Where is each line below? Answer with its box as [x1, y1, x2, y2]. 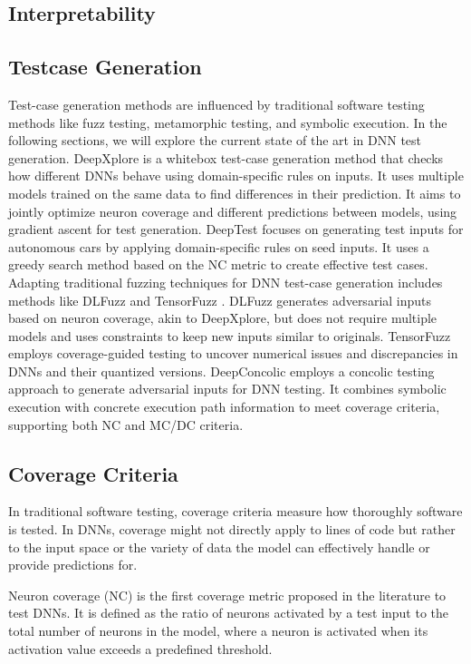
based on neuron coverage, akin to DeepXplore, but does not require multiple [8, 308, 437, 327]
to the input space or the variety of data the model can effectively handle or [8, 537, 430, 556]
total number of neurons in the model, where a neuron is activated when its [8, 621, 428, 640]
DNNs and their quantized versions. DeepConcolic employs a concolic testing [8, 361, 435, 380]
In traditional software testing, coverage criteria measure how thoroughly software [8, 502, 463, 521]
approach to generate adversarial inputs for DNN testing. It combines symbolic [8, 379, 447, 398]
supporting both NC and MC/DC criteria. [8, 415, 244, 434]
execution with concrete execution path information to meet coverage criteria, [8, 397, 440, 416]
